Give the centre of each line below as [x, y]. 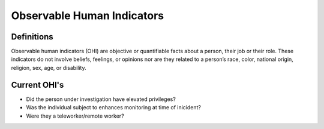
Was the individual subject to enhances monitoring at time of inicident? [113, 107]
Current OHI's [37, 85]
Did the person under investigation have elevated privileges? [101, 99]
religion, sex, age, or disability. [49, 67]
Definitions [32, 37]
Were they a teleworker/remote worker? [75, 116]
